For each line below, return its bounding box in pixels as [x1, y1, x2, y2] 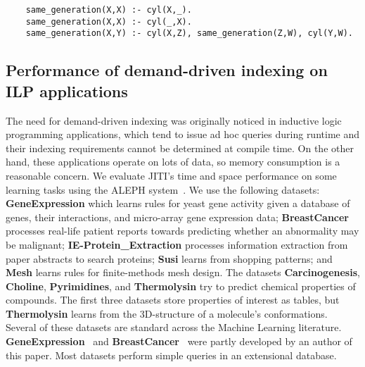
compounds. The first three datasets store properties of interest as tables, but [6, 292, 340, 307]
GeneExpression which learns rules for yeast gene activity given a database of [6, 196, 350, 211]
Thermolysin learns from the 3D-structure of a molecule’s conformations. [6, 306, 328, 321]
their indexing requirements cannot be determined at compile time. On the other [6, 140, 354, 155]
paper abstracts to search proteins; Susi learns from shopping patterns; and [6, 251, 333, 266]
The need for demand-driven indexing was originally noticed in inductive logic [6, 113, 342, 127]
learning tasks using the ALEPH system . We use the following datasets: [6, 182, 320, 197]
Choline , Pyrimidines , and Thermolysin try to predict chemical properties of [6, 278, 356, 293]
